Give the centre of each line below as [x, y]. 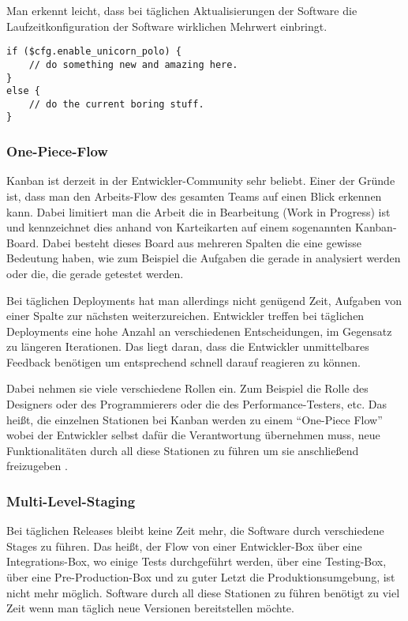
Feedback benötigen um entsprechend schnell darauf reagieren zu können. [183, 361]
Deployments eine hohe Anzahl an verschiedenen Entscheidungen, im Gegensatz [199, 331]
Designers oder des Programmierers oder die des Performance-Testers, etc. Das [197, 404]
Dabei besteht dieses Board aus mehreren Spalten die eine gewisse [202, 242]
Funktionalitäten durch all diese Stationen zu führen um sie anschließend [183, 450]
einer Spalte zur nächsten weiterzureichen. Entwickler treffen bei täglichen [185, 316]
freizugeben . [37, 466]
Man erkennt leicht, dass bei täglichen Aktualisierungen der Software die [182, 10]
